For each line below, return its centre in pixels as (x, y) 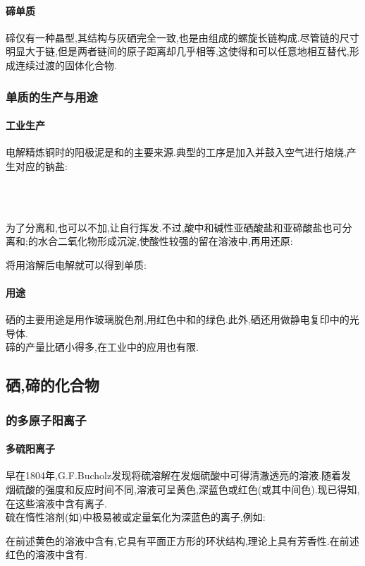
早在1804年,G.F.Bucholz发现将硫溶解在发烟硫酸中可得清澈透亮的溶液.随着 (174, 475)
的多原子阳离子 (46, 420)
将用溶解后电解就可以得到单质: (76, 264)
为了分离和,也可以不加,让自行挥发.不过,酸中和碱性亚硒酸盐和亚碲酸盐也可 (174, 227)
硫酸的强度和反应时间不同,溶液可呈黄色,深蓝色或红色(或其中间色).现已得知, (187, 489)
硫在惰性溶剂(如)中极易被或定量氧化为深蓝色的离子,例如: (136, 517)
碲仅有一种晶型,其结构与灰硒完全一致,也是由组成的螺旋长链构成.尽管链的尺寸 (182, 37)
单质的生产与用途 (52, 96)
